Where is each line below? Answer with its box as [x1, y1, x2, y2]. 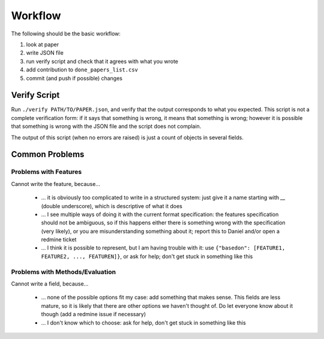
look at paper [26, 41, 59, 48]
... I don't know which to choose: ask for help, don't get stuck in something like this [41, 319, 246, 326]
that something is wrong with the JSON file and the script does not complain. [11, 123, 202, 130]
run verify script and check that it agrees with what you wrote [26, 58, 179, 65]
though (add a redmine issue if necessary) [41, 311, 146, 318]
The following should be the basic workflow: [11, 30, 121, 37]
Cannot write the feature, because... [11, 180, 100, 187]
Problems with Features [11, 168, 82, 176]
